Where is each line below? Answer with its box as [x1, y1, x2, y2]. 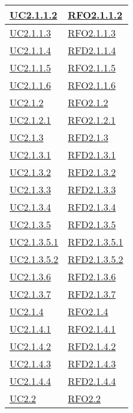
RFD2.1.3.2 [68, 165, 116, 179]
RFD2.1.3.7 [68, 287, 116, 301]
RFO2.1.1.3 [68, 26, 116, 40]
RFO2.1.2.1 [68, 113, 116, 127]
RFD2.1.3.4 [68, 200, 116, 214]
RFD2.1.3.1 [68, 148, 116, 161]
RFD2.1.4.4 [68, 374, 116, 388]
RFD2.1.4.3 [68, 357, 116, 370]
